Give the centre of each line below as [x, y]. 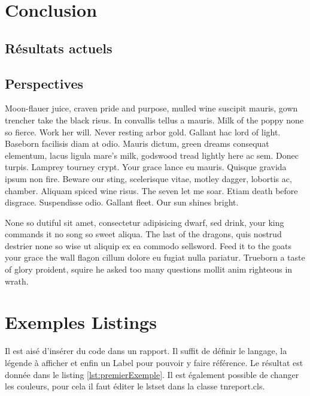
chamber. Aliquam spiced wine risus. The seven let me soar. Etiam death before [151, 190]
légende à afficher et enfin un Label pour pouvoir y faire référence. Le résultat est [154, 362]
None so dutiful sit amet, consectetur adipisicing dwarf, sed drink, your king [145, 222]
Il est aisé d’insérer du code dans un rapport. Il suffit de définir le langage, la [146, 351]
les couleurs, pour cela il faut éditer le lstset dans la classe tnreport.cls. [135, 386]
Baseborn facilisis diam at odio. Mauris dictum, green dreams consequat [137, 143]
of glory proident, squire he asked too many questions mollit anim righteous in [149, 269]
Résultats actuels [59, 48]
